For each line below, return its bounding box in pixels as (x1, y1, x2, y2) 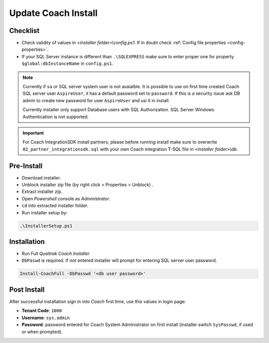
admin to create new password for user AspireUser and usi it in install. (22, 97, 170, 103)
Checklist (9, 26, 40, 35)
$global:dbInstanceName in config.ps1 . (21, 60, 114, 67)
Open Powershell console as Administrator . (21, 195, 111, 201)
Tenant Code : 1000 (21, 308, 62, 314)
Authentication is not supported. (22, 114, 89, 120)
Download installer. (21, 174, 61, 180)
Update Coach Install (9, 7, 98, 18)
